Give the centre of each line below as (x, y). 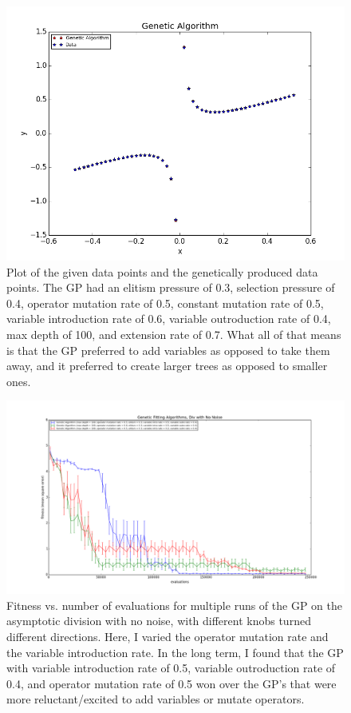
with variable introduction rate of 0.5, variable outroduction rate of (171, 668)
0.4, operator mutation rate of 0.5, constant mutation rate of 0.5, (165, 303)
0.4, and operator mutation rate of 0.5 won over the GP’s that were (172, 683)
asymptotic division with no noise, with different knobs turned (159, 621)
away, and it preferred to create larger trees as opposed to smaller (167, 366)
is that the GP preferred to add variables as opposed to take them (168, 350)
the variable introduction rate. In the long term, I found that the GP (175, 652)
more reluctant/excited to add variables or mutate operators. (156, 699)
